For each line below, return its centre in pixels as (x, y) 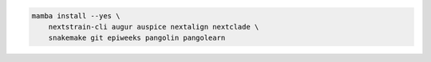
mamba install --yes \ (76, 15)
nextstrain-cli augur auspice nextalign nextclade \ (154, 27)
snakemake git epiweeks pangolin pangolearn (137, 38)
